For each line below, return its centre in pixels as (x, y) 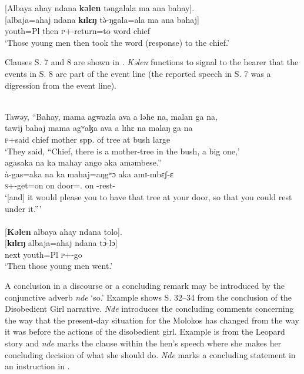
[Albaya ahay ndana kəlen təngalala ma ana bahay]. (100, 8)
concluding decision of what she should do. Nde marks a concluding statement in (150, 354)
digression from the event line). (61, 85)
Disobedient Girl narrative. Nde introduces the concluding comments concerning (149, 309)
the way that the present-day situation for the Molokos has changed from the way (152, 320)
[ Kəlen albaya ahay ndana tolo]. (64, 231)
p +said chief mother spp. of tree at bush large (88, 139)
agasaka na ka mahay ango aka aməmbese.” (83, 162)
